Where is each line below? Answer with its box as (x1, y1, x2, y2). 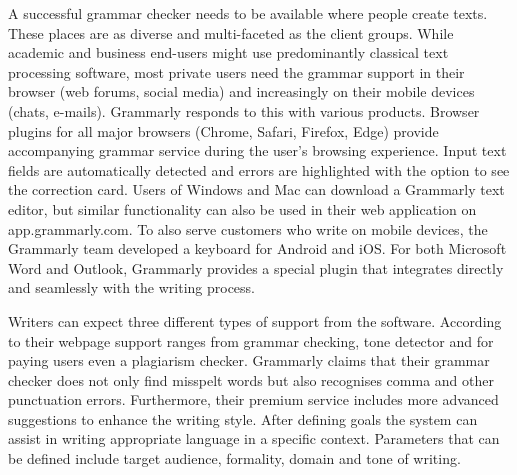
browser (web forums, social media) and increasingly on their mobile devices (8, 81, 475, 102)
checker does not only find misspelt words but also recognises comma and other (8, 369, 494, 390)
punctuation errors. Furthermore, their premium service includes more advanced (8, 389, 499, 410)
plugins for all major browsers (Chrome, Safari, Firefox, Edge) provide (8, 120, 439, 141)
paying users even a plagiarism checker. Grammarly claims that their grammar (8, 350, 490, 371)
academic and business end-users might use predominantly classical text (8, 42, 449, 63)
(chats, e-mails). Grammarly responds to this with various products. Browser (8, 100, 480, 121)
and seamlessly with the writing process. (8, 277, 256, 298)
